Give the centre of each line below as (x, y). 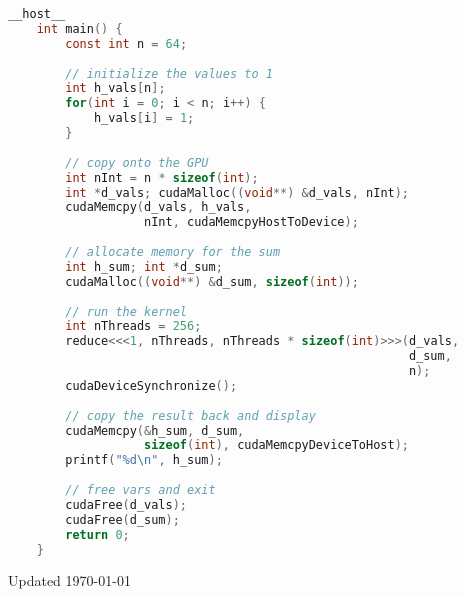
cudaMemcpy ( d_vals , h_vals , (158, 207)
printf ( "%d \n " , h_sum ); (144, 460)
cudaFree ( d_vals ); (126, 504)
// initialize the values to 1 (169, 73)
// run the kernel (126, 311)
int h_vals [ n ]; (115, 88)
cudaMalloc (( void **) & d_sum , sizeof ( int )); (212, 281)
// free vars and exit (140, 490)
